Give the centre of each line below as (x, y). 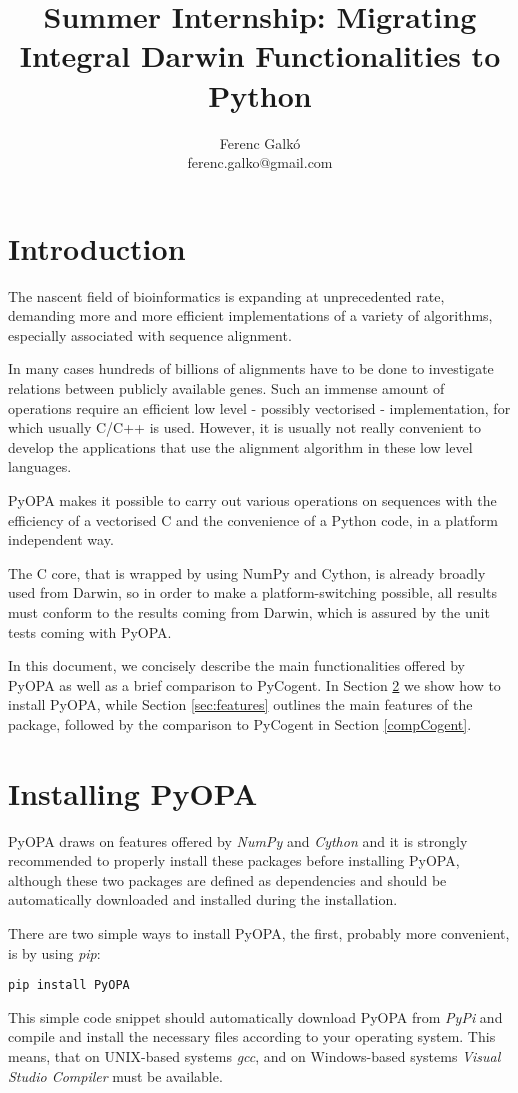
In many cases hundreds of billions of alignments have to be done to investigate (251, 368)
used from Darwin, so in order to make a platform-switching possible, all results (253, 592)
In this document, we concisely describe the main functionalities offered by (236, 665)
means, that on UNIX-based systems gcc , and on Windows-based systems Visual (254, 1056)
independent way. (61, 539)
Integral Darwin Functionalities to (260, 55)
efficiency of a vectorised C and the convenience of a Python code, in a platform (253, 519)
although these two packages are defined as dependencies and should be (227, 879)
